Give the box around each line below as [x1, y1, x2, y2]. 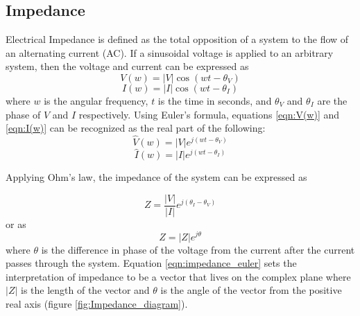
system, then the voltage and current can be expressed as [6, 59, 249, 73]
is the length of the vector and [21, 283, 150, 297]
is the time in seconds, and [157, 93, 272, 107]
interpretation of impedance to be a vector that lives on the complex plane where [6, 269, 351, 283]
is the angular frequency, [44, 93, 148, 107]
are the [317, 93, 348, 107]
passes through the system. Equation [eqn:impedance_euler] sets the [6, 256, 297, 270]
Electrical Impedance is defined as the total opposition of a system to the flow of [6, 32, 349, 46]
